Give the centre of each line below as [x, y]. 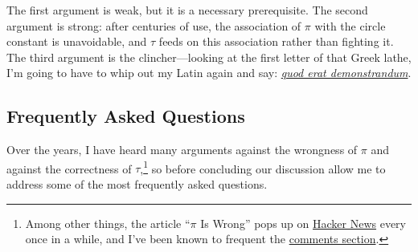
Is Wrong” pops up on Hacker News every [303, 223]
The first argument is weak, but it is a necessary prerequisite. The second [187, 10]
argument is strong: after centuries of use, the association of [154, 25]
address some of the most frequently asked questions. [137, 184]
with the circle [350, 25]
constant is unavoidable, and [77, 41]
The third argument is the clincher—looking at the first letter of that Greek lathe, [209, 57]
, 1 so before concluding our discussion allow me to [263, 167]
